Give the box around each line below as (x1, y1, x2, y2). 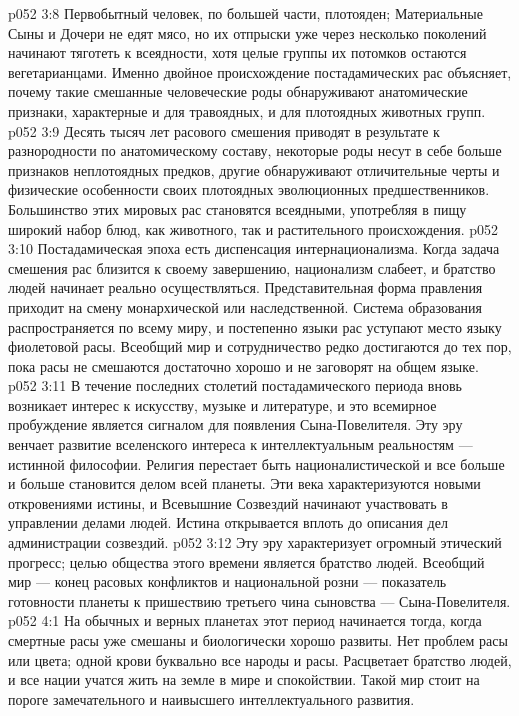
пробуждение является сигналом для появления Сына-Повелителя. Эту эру (8, 414, 463, 435)
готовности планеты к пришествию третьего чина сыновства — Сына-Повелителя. (8, 590, 511, 611)
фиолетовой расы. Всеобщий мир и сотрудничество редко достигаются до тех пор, (8, 336, 512, 357)
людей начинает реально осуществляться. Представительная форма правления (8, 277, 483, 298)
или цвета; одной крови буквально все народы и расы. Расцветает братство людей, (8, 649, 512, 670)
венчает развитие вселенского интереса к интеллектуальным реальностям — (8, 434, 473, 455)
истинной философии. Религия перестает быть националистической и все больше (8, 453, 505, 474)
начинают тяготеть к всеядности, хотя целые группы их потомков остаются (8, 42, 467, 63)
